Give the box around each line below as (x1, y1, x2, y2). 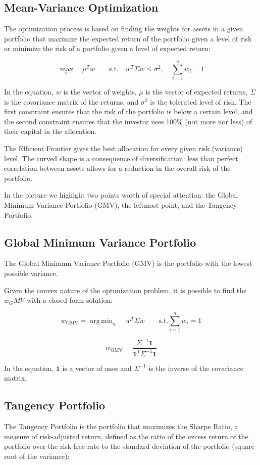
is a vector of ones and (62, 362, 132, 373)
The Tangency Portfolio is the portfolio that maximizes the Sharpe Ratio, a (4, 421, 238, 432)
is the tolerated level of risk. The (150, 96, 251, 107)
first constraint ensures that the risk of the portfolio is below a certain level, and (4, 106, 253, 117)
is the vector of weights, (63, 86, 137, 97)
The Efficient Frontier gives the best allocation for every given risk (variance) (4, 143, 243, 154)
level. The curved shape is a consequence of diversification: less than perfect (4, 153, 238, 163)
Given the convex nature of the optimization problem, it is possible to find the (4, 285, 247, 295)
